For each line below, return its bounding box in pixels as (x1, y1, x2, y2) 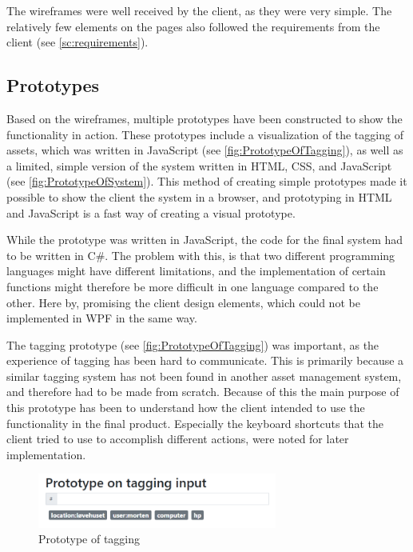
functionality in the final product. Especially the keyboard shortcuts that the (6, 414, 383, 431)
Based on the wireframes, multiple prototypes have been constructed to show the (6, 110, 403, 126)
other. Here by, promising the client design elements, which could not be (6, 294, 360, 310)
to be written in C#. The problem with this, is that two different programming (6, 246, 395, 263)
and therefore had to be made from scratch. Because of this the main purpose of (6, 383, 399, 400)
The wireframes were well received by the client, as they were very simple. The (6, 2, 392, 18)
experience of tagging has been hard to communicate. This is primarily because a (6, 352, 404, 369)
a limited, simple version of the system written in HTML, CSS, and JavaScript (6, 157, 392, 174)
